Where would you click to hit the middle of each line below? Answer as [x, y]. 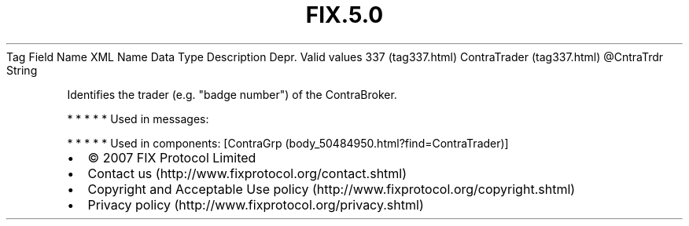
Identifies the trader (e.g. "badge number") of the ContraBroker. [232, 94]
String [22, 70]
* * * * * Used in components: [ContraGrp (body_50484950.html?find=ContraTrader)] [288, 143]
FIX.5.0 [344, 15]
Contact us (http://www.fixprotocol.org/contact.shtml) [247, 173]
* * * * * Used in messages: [138, 118]
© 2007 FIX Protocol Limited [172, 157]
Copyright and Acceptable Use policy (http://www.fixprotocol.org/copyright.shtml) [332, 189]
